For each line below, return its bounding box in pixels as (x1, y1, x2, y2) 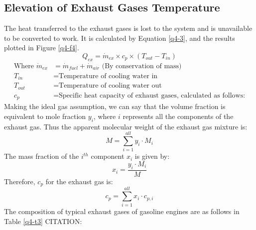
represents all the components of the (123, 111, 234, 121)
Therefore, (4, 176, 35, 186)
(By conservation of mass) (102, 62, 182, 70)
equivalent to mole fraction (4, 111, 86, 121)
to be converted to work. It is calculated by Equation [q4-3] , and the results (4, 32, 235, 43)
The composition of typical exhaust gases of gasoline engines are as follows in (4, 206, 240, 217)
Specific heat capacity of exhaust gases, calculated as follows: (59, 92, 246, 99)
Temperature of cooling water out (59, 82, 162, 90)
